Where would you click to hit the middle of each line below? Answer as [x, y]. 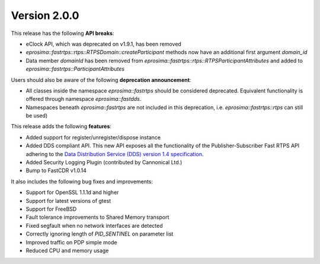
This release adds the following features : [61, 126]
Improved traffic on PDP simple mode [71, 242]
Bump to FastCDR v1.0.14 [56, 171]
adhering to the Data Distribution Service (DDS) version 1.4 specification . [115, 154]
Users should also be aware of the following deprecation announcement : [101, 79]
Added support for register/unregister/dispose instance [93, 137]
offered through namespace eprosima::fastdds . [84, 99]
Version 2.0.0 [45, 15]
